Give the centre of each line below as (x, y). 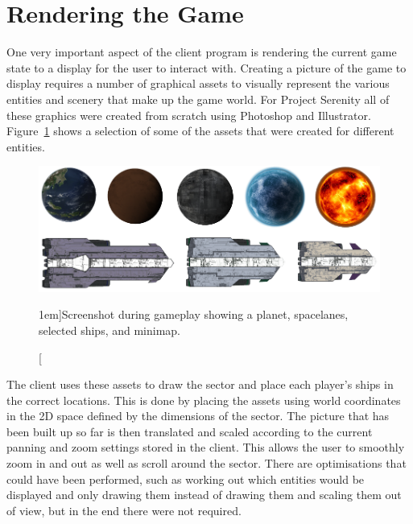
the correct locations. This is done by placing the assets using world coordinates (204, 400)
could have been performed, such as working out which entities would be (186, 479)
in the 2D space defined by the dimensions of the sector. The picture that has (198, 416)
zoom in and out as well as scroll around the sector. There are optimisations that (206, 463)
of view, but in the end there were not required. (124, 510)
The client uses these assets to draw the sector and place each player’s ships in (200, 384)
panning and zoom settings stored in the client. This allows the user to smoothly (206, 447)
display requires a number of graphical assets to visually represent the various (198, 83)
